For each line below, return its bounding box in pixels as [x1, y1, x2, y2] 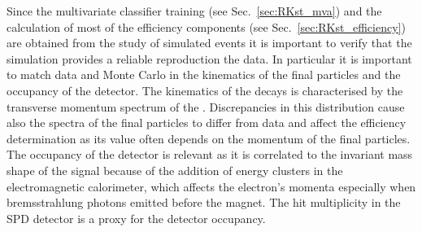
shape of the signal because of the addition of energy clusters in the [7, 161, 343, 178]
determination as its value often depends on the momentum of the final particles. [7, 129, 411, 147]
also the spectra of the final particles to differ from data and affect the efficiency [7, 114, 407, 131]
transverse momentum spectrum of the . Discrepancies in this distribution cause [7, 98, 405, 115]
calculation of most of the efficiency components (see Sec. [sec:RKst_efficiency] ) [7, 18, 406, 35]
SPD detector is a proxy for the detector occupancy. [7, 209, 266, 226]
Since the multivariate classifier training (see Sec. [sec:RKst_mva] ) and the [7, 2, 382, 19]
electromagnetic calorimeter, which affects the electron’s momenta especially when [7, 177, 416, 195]
